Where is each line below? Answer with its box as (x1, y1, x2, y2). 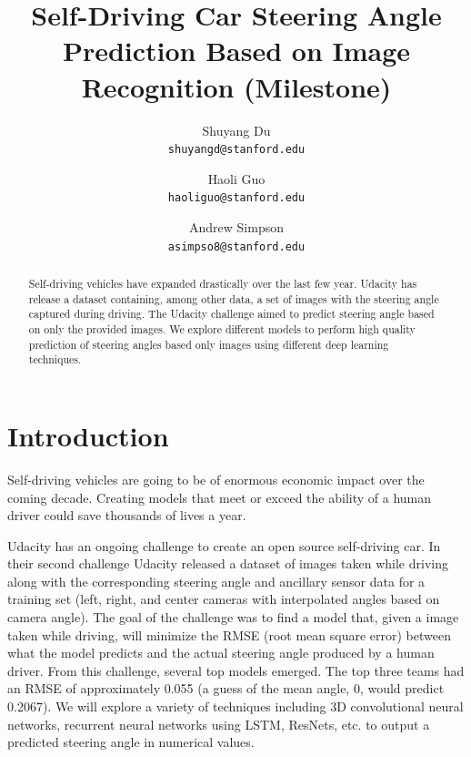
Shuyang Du (202, 120, 271, 139)
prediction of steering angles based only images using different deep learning (28, 336, 389, 352)
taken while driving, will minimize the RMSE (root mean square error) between (7, 625, 451, 644)
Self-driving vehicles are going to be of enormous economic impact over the (7, 469, 425, 488)
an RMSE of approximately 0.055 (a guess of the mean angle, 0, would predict (7, 679, 445, 698)
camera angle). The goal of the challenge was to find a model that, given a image (7, 608, 459, 627)
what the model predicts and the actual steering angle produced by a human (7, 643, 435, 662)
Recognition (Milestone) (81, 67, 392, 105)
